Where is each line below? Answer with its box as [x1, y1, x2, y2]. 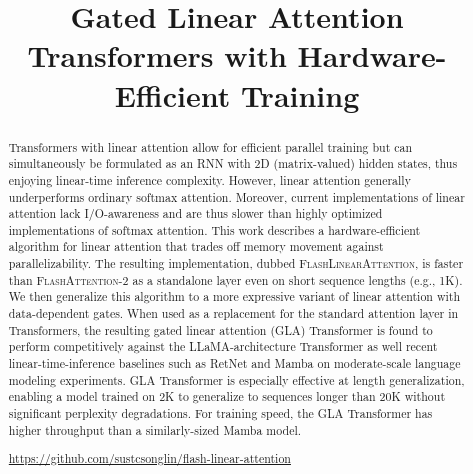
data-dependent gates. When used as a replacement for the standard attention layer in [8, 305, 459, 322]
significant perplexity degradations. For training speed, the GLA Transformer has [8, 405, 433, 422]
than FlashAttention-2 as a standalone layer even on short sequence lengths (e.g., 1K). [8, 271, 463, 288]
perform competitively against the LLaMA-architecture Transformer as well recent [8, 338, 438, 355]
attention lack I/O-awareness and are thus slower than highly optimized [8, 205, 383, 222]
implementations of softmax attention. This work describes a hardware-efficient [8, 221, 421, 238]
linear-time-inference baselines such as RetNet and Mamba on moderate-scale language [8, 355, 461, 372]
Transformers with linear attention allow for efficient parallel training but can [8, 138, 413, 155]
